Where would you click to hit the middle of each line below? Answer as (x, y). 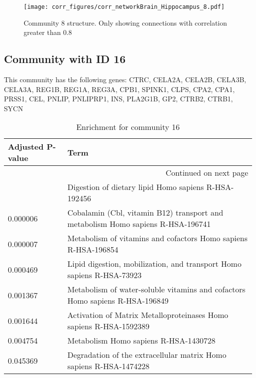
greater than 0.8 (48, 32)
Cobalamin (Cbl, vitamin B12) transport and (145, 213)
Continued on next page (207, 173)
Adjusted (26, 147)
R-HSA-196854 (93, 250)
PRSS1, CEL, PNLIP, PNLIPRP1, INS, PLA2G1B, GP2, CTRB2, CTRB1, (118, 99)
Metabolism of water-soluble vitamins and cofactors (157, 289)
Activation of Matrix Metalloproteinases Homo (148, 315)
